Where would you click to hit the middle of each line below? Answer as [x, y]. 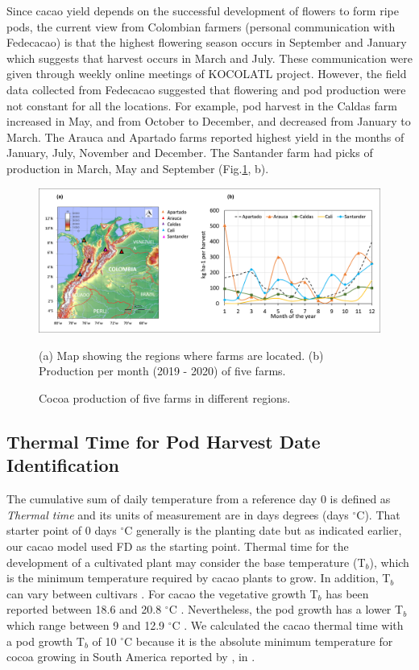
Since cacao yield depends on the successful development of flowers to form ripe [203, 10]
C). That [378, 514]
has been [347, 593]
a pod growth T [46, 641]
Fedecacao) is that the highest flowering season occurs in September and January [207, 42]
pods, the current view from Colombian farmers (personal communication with [201, 26]
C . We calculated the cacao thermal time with [288, 625]
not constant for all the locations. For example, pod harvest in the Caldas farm [202, 105]
